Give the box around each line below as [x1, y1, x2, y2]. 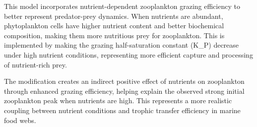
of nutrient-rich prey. [4, 59, 67, 69]
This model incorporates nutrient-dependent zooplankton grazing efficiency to [4, 1, 240, 11]
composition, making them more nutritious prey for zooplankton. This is [4, 30, 225, 40]
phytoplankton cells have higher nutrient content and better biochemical [4, 20, 224, 31]
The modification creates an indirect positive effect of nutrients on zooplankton [4, 76, 245, 86]
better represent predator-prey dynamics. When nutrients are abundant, [4, 10, 223, 21]
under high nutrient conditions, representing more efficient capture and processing [4, 49, 253, 60]
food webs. [4, 115, 36, 125]
